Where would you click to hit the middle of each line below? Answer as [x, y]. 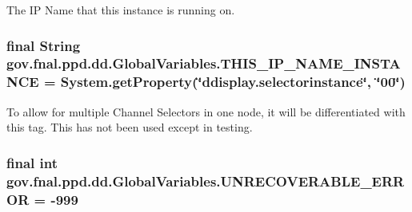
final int [32, 162]
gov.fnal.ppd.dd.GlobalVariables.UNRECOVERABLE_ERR [206, 181]
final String [44, 45]
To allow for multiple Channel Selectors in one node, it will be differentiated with [206, 111]
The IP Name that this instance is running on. [121, 10]
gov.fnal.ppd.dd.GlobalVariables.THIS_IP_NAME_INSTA [204, 63]
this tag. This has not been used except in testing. [130, 127]
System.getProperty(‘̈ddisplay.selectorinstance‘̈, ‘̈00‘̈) [233, 82]
